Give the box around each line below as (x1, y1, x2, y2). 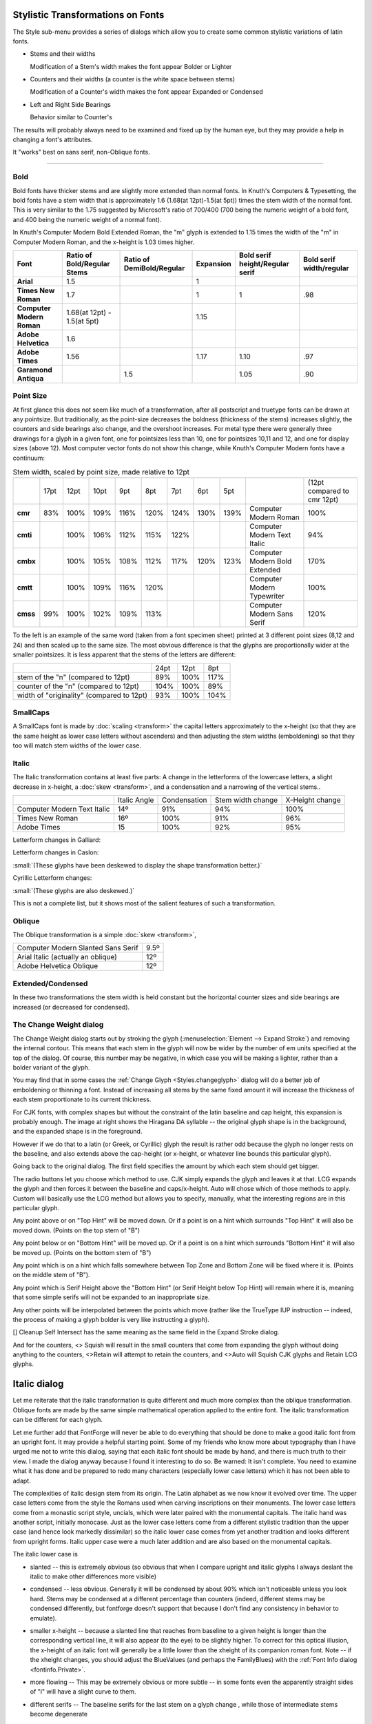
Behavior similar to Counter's (30, 113, 113, 121)
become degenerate (30, 1710, 88, 1718)
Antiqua (17, 373, 44, 383)
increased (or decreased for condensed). (12, 1003, 130, 1011)
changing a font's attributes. (12, 135, 93, 144)
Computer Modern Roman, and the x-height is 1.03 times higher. (12, 238, 195, 246)
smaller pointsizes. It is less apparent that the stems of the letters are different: (12, 650, 236, 659)
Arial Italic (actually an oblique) (17, 952, 117, 962)
